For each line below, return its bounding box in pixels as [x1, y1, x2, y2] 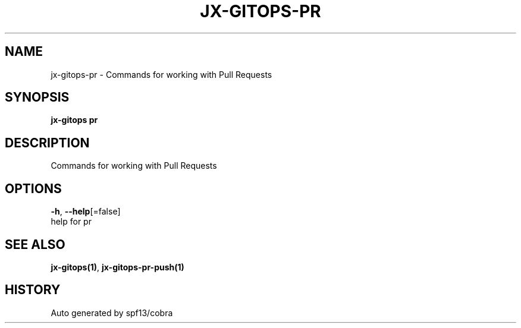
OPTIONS [5, 181, 62, 196]
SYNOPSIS [5, 90, 70, 105]
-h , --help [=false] [51, 206, 121, 217]
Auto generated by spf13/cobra [51, 307, 173, 318]
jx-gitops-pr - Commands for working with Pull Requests [51, 69, 272, 80]
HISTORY [5, 282, 61, 298]
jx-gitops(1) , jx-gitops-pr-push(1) [51, 261, 184, 272]
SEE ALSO [5, 236, 65, 252]
